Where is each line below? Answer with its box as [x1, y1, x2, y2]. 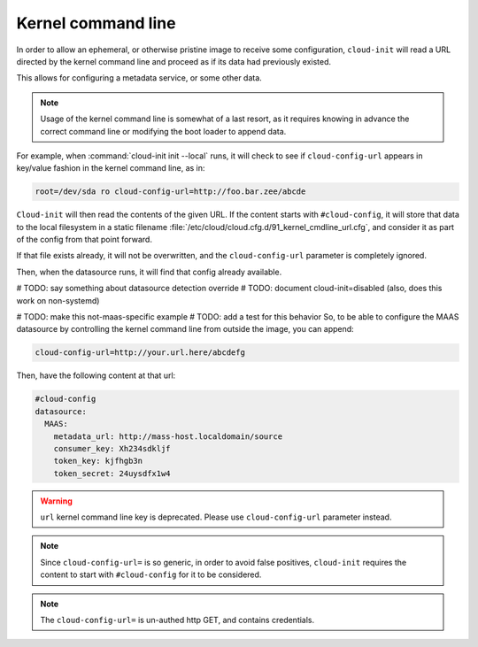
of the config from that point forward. [16, 235, 152, 245]
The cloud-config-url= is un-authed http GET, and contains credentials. [40, 615, 315, 625]
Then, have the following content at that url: [16, 370, 176, 381]
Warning [40, 496, 73, 506]
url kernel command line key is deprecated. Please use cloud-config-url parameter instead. [40, 512, 392, 522]
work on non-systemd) [16, 295, 100, 305]
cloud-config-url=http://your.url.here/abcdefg [35, 348, 245, 358]
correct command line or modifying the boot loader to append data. [40, 126, 287, 136]
